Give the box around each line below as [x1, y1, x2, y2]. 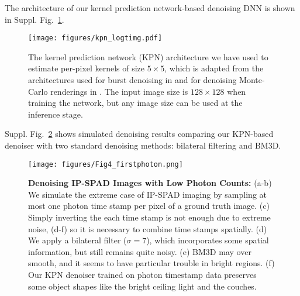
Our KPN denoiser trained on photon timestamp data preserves [28, 269, 257, 280]
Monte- [239, 74, 265, 86]
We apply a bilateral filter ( [28, 234, 127, 246]
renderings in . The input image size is [50, 85, 188, 97]
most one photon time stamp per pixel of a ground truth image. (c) [28, 199, 270, 212]
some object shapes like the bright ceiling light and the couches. [28, 280, 257, 292]
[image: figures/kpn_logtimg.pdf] [28, 34, 163, 43]
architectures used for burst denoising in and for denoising [28, 74, 237, 86]
